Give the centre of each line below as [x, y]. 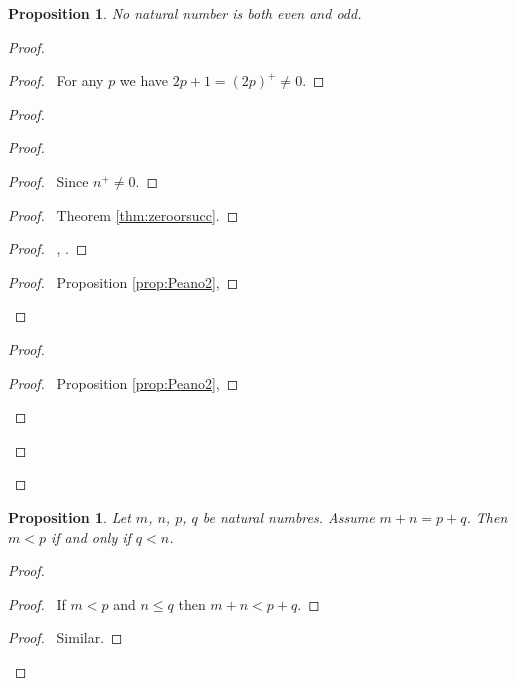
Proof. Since [48, 180]
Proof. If [37, 603]
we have [144, 80]
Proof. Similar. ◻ [65, 637]
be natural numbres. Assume [288, 516]
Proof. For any [56, 80]
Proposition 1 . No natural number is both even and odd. [185, 13]
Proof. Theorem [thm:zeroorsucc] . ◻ [123, 214]
